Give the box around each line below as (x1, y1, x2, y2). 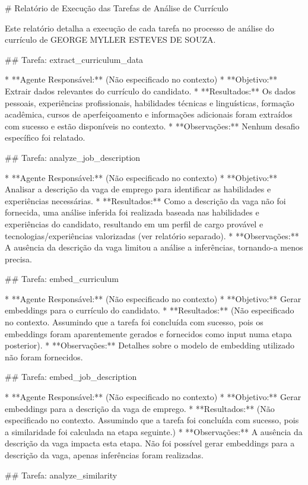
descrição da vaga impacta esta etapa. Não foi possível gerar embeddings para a (5, 437, 295, 449)
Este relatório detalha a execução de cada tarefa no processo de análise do (5, 21, 274, 34)
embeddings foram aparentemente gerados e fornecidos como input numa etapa (5, 327, 292, 340)
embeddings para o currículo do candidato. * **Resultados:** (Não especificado (5, 304, 294, 316)
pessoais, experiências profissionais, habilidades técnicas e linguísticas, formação (5, 96, 294, 109)
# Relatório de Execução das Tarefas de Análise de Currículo (5, 2, 228, 14)
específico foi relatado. (5, 131, 85, 144)
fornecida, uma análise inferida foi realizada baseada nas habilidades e (5, 206, 259, 218)
